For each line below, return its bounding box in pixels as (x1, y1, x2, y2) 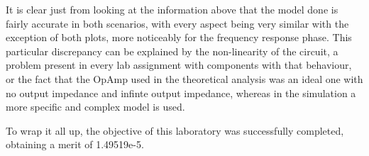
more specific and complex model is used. (6, 99, 185, 114)
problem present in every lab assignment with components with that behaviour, (6, 57, 352, 72)
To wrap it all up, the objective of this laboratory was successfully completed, (6, 123, 344, 138)
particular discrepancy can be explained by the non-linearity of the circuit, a (6, 43, 338, 58)
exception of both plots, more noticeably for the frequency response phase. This (6, 30, 352, 45)
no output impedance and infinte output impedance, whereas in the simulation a (6, 85, 356, 100)
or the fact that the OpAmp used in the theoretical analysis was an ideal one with (6, 71, 363, 86)
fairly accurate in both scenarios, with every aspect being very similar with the (6, 16, 349, 30)
